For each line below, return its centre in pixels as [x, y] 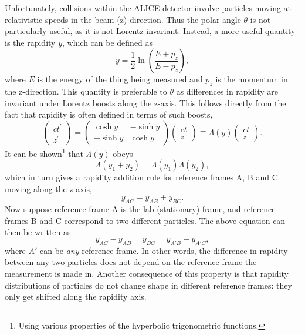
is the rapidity [30, 42]
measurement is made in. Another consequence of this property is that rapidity [147, 273]
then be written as [38, 232]
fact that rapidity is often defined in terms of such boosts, [109, 114]
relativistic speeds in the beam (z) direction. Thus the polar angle [123, 19]
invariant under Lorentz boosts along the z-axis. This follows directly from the [145, 103]
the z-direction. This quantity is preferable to [86, 91]
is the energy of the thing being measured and [120, 79]
